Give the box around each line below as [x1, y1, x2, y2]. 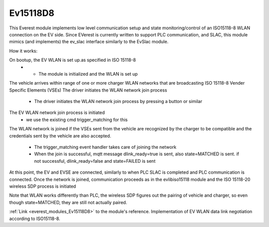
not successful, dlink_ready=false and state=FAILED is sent [34, 158, 156, 164]
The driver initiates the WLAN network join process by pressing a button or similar [34, 99, 203, 105]
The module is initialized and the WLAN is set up [38, 71, 138, 77]
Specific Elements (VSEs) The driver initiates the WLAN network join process [9, 87, 167, 93]
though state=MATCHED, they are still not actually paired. [9, 199, 128, 205]
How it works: [9, 48, 38, 54]
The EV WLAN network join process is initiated [9, 110, 105, 115]
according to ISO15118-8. [9, 216, 61, 222]
